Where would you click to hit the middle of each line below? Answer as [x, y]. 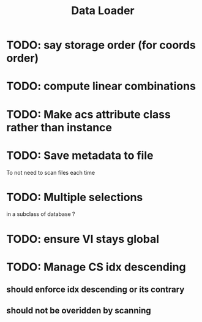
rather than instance [59, 127]
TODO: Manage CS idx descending [96, 267]
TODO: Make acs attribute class [89, 114]
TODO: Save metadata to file [80, 155]
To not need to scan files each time [51, 172]
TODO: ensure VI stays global [83, 239]
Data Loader [103, 11]
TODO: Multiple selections [75, 197]
